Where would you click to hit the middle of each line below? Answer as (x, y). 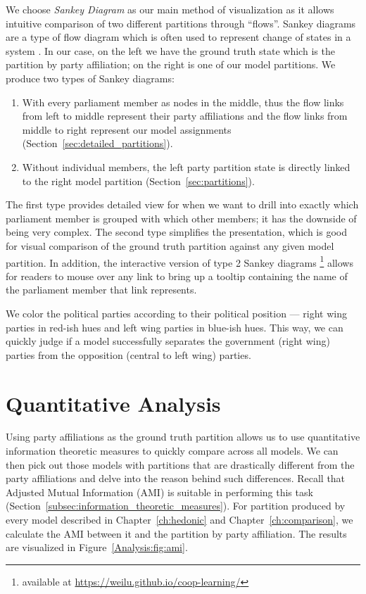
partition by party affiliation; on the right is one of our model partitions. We (171, 64)
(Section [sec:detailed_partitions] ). (97, 143)
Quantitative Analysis (113, 403)
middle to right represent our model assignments (127, 129)
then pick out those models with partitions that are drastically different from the (180, 464)
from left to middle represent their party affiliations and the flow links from (185, 116)
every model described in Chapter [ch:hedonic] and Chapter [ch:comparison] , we (179, 519)
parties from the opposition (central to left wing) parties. (128, 354)
